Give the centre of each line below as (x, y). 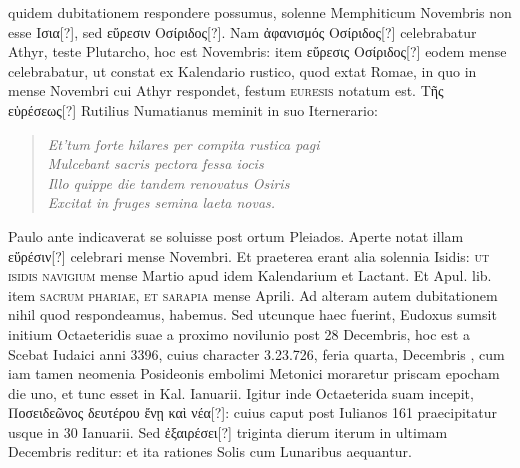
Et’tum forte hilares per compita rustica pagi (183, 143)
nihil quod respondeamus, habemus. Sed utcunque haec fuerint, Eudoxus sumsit (252, 314)
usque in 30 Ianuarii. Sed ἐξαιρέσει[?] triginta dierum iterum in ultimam (228, 431)
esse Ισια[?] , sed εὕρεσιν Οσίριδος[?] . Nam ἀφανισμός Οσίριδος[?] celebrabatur (242, 31)
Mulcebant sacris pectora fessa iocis (155, 163)
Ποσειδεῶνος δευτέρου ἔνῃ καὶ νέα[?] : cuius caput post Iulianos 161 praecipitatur (253, 412)
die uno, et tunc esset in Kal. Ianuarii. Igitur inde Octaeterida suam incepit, (241, 392)
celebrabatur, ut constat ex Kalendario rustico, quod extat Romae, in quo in (242, 70)
